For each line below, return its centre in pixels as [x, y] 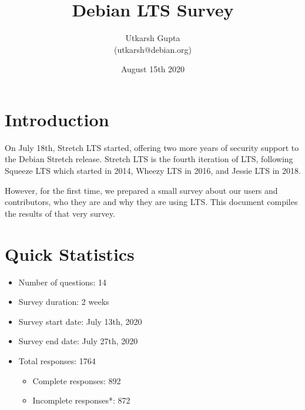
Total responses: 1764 [57, 360]
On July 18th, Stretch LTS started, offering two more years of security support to [152, 147]
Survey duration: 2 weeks [64, 302]
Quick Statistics [70, 253]
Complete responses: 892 [77, 380]
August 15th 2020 [153, 69]
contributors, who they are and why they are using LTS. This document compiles [151, 202]
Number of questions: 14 [62, 282]
